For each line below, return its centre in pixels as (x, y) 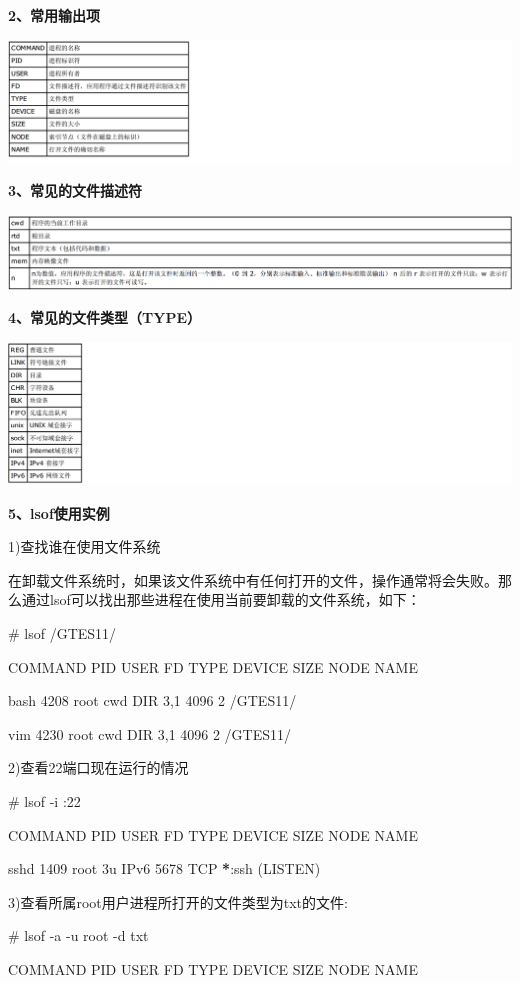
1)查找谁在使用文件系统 (84, 546)
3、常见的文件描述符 (75, 190)
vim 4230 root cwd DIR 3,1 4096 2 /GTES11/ (150, 733)
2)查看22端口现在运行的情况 (98, 767)
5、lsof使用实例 (59, 512)
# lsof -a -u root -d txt (78, 935)
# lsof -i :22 (44, 801)
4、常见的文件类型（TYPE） (105, 317)
